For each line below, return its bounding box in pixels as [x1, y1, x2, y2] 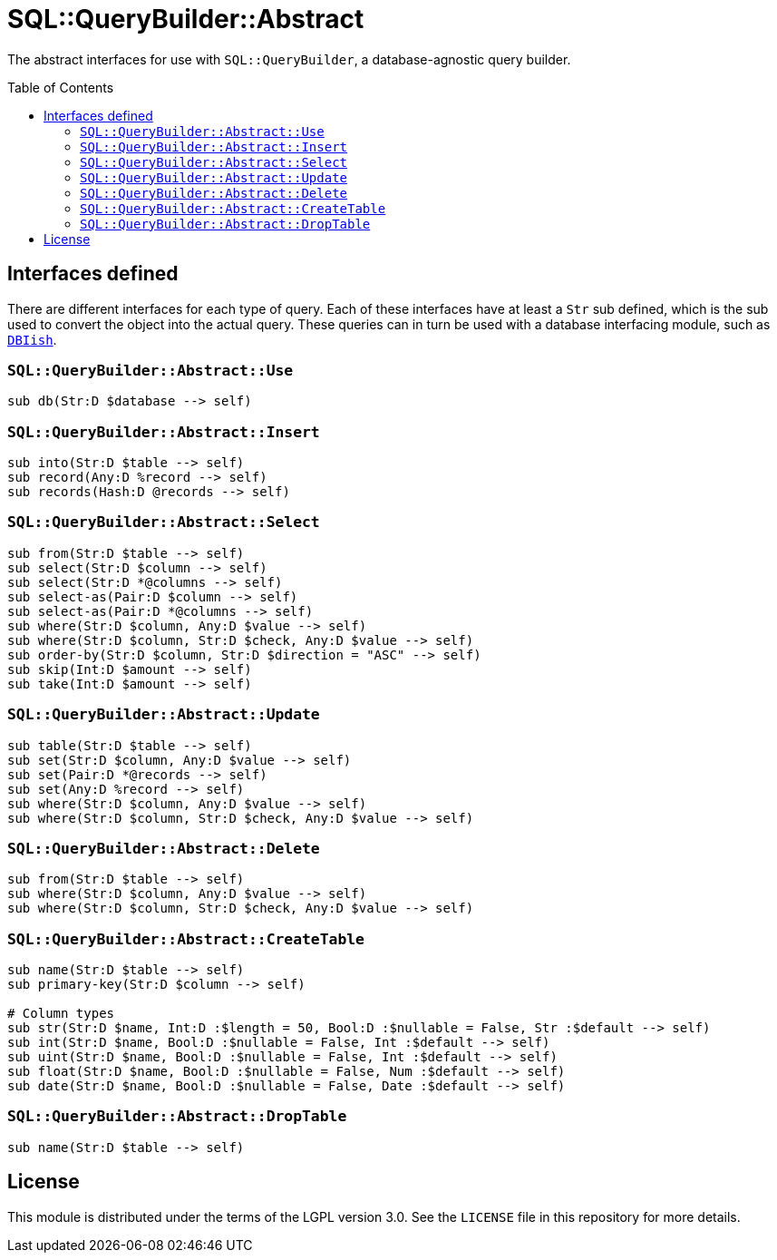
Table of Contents [7, 79, 114, 95]
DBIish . [7, 331, 57, 347]
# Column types [7, 1006, 115, 1021]
